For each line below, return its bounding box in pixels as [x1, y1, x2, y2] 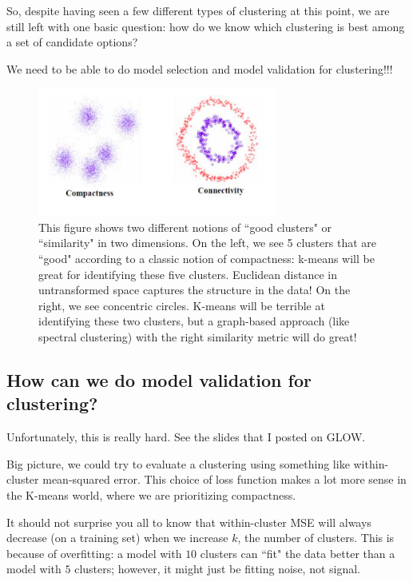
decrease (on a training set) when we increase [6, 529, 228, 546]
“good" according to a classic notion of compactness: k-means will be [38, 249, 375, 266]
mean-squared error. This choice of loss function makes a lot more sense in [42, 471, 407, 488]
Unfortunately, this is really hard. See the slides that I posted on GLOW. [6, 429, 366, 445]
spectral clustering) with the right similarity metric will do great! [38, 328, 357, 345]
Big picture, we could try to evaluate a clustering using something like [6, 455, 350, 472]
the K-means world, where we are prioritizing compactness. [6, 486, 296, 503]
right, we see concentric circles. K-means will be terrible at [38, 297, 325, 313]
